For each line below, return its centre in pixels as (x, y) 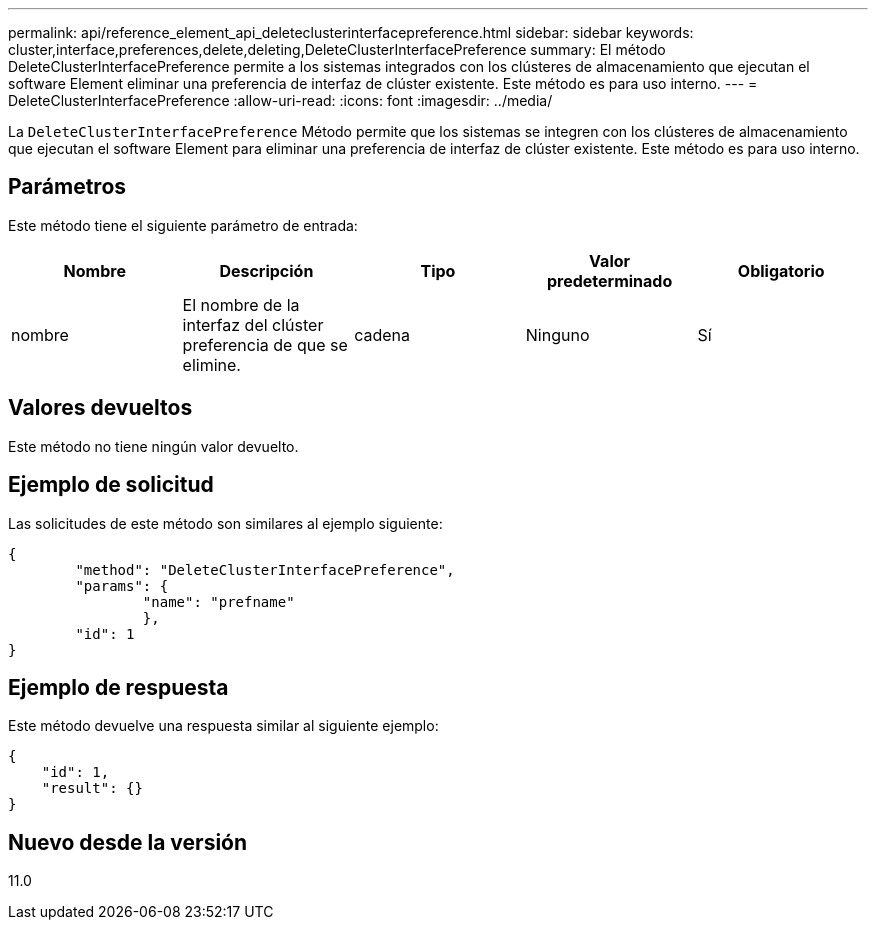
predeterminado (609, 280)
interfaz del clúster (253, 324)
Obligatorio (781, 270)
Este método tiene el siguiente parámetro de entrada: (183, 225)
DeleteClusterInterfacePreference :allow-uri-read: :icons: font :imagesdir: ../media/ (280, 100)
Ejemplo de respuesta (118, 687)
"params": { (122, 585)
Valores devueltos (100, 408)
